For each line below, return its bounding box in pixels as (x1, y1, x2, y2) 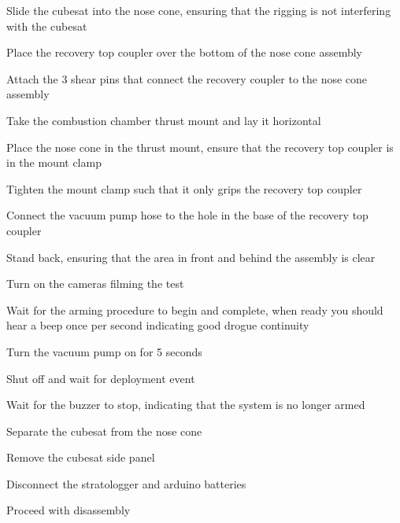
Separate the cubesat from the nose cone (6, 422, 202, 439)
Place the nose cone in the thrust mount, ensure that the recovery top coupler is (6, 138, 394, 155)
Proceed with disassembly (6, 502, 131, 518)
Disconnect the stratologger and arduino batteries (6, 475, 246, 492)
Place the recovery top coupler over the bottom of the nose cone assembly (6, 44, 363, 61)
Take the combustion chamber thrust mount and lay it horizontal (6, 112, 321, 128)
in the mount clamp (6, 154, 102, 171)
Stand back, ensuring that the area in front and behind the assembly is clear (6, 249, 376, 265)
